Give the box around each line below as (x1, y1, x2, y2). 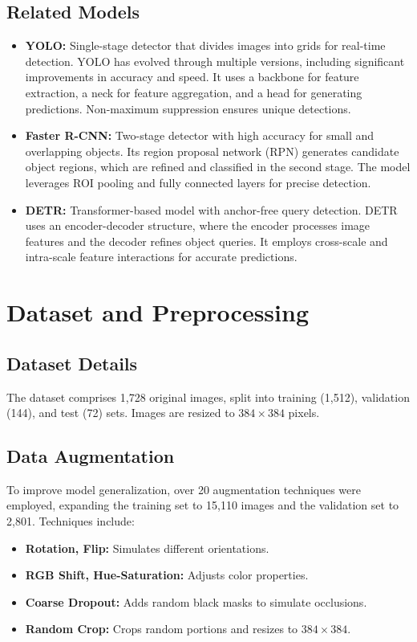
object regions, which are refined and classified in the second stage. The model (25, 158, 411, 175)
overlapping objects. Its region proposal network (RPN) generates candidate (25, 142, 399, 159)
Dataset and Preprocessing (6, 296, 309, 329)
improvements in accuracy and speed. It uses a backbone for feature (25, 68, 359, 85)
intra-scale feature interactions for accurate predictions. (25, 248, 298, 265)
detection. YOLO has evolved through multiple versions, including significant (25, 52, 405, 69)
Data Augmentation (6, 444, 175, 468)
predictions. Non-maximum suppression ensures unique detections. (25, 100, 351, 117)
